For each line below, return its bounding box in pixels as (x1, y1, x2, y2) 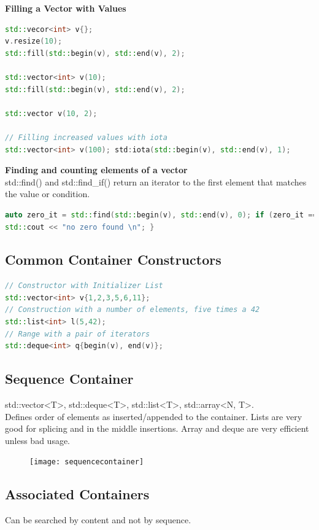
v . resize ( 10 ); (5, 37, 63, 46)
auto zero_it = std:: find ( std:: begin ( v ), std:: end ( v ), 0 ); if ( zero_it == (5, 210, 317, 219)
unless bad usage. (5, 434, 71, 446)
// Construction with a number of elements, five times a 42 (5, 305, 260, 314)
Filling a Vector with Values (5, 2, 126, 14)
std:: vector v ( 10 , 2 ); (5, 109, 98, 118)
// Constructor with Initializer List (5, 281, 163, 290)
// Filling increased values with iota (5, 133, 167, 142)
